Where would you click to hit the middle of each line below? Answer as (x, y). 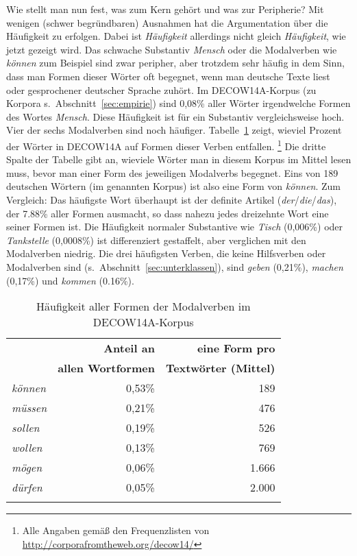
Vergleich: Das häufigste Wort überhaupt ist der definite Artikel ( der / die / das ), (172, 199)
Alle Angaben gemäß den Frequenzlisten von (116, 530)
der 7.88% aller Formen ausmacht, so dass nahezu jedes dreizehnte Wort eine (168, 213)
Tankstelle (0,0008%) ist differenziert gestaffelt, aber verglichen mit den (156, 240)
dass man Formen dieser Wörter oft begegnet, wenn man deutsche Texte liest (168, 76)
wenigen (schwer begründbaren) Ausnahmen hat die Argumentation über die (167, 22)
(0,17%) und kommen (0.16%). (70, 280)
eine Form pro (236, 348)
